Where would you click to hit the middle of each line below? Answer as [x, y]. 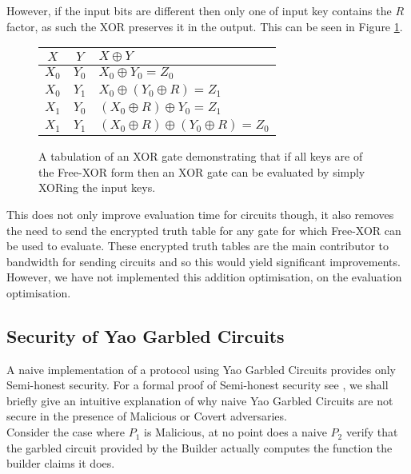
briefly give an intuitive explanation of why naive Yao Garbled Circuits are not [200, 400]
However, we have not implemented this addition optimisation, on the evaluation [204, 277]
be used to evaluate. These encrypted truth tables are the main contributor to [198, 246]
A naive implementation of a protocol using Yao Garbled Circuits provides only [202, 369]
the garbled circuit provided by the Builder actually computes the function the [200, 447]
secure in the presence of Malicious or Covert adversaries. [147, 416]
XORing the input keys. [97, 187]
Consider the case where [66, 432]
